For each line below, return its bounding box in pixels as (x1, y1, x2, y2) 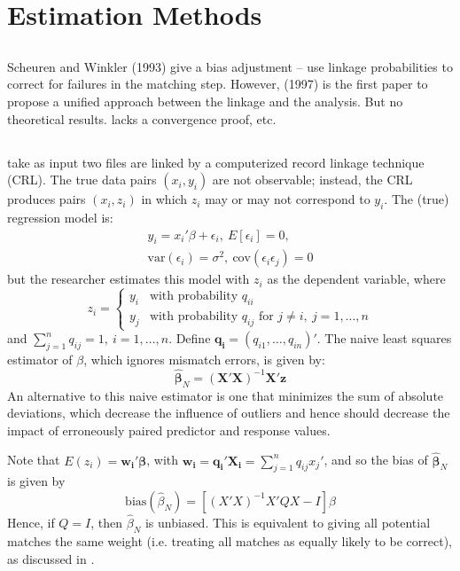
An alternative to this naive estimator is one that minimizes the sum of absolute (7, 386, 444, 404)
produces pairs (7, 190, 86, 208)
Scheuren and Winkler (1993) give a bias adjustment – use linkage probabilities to (7, 57, 453, 75)
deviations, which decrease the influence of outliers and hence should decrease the (7, 403, 450, 422)
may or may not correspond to (205, 190, 370, 208)
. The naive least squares (316, 329, 452, 348)
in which (141, 190, 188, 208)
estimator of (7, 349, 73, 368)
